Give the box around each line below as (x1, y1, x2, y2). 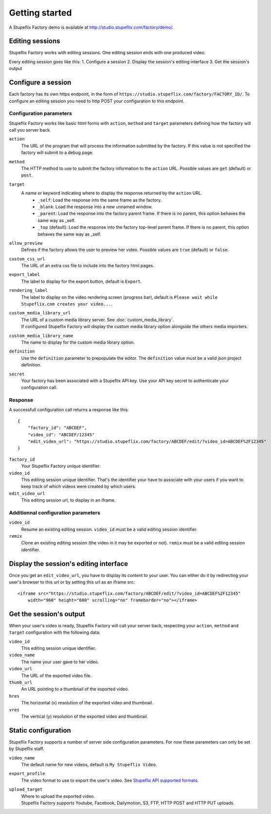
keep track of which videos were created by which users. (21, 484, 136, 489)
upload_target (9, 787, 43, 792)
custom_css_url (9, 256, 46, 262)
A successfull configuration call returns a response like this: (9, 407, 129, 413)
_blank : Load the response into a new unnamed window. (37, 204, 153, 210)
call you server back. (9, 127, 51, 133)
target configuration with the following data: (9, 629, 101, 636)
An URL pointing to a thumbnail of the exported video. (21, 686, 129, 692)
